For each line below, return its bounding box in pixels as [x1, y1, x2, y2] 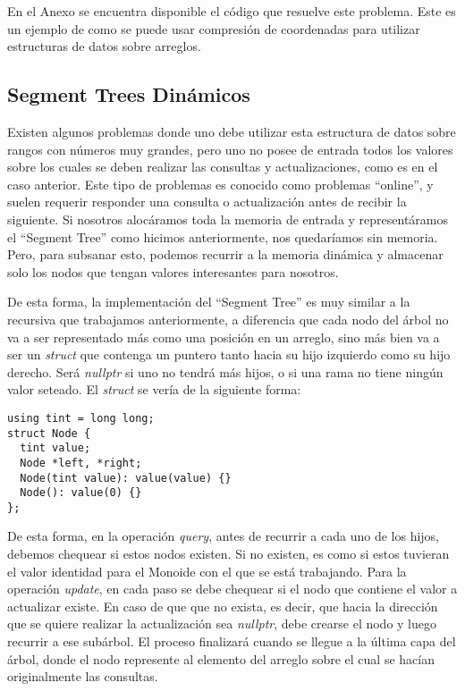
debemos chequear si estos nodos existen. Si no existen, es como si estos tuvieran [7, 544, 450, 563]
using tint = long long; [7, 411, 155, 425]
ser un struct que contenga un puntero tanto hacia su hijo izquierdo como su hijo [7, 345, 451, 364]
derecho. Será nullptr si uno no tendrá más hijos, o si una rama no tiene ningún [7, 362, 444, 381]
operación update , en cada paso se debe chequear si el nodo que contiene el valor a [7, 579, 458, 598]
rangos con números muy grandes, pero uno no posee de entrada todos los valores [7, 139, 453, 158]
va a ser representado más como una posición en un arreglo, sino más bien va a [7, 327, 440, 346]
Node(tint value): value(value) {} [20, 471, 232, 485]
